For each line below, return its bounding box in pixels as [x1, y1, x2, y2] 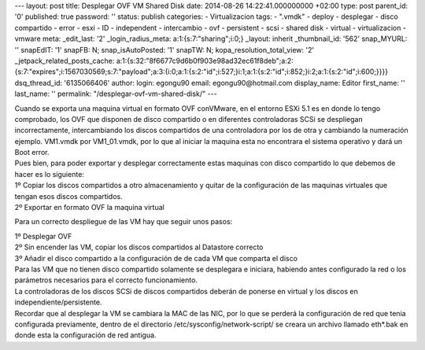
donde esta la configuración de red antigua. [14, 330, 157, 340]
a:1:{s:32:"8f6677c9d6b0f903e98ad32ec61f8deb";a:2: [116, 56, 294, 65]
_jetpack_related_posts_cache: [14, 56, 115, 65]
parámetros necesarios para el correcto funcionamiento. [14, 275, 198, 285]
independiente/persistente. [14, 297, 102, 307]
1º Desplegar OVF [14, 231, 72, 241]
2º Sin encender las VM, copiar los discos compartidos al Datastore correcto [14, 242, 264, 252]
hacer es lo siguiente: [14, 169, 84, 179]
